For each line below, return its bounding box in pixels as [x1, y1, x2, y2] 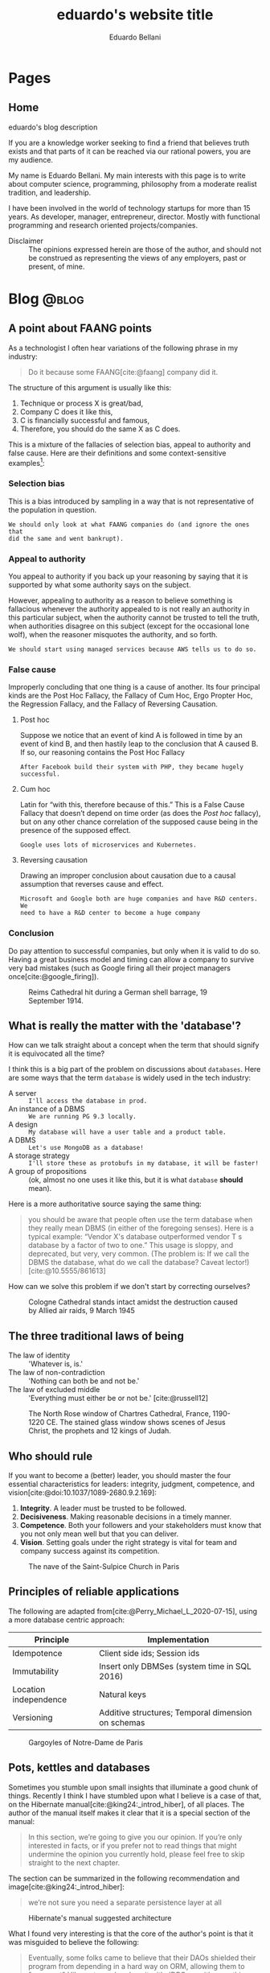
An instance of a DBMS [8, 1104, 86, 1114]
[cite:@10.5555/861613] [27, 1266, 106, 1276]
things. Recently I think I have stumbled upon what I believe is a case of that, [8, 1790, 262, 1800]
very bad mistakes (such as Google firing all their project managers [8, 963, 231, 973]
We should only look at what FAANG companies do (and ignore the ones [8, 521, 250, 529]
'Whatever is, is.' [28, 1359, 84, 1369]
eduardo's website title [56, 6, 214, 24]
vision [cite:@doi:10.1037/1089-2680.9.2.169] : [8, 1488, 157, 1497]
